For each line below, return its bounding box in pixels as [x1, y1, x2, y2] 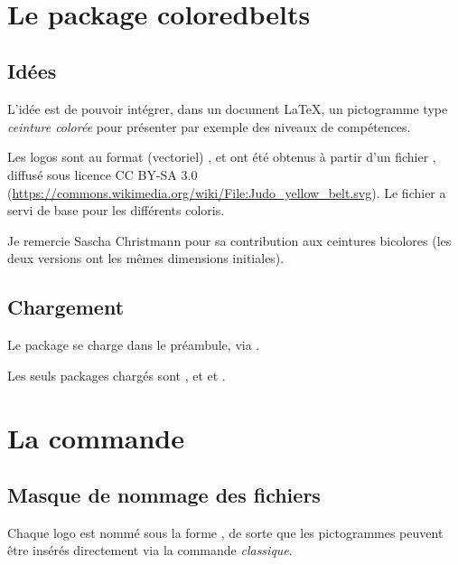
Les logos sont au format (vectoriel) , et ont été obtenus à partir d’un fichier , [7, 147, 436, 166]
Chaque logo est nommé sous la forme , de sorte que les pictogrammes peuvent [7, 523, 444, 541]
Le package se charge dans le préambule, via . [7, 335, 260, 354]
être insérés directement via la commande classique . [7, 541, 293, 560]
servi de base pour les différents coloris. [7, 201, 225, 220]
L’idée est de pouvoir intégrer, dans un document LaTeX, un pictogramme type [7, 99, 448, 118]
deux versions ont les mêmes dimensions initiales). [7, 249, 285, 268]
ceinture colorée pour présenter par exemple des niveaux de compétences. [7, 117, 411, 136]
